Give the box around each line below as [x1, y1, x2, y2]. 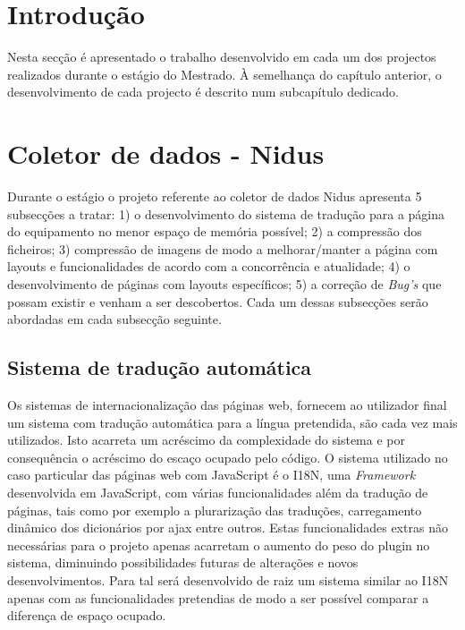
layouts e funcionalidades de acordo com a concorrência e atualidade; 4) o [7, 257, 410, 276]
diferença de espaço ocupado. [7, 606, 166, 625]
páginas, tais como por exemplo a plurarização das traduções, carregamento [7, 500, 422, 519]
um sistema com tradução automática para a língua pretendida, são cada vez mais [7, 413, 458, 431]
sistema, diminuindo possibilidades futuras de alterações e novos [7, 553, 359, 572]
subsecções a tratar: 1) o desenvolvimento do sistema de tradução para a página [7, 204, 445, 223]
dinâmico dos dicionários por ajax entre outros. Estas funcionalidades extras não [7, 518, 448, 537]
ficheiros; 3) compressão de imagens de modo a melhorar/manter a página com [7, 239, 438, 258]
